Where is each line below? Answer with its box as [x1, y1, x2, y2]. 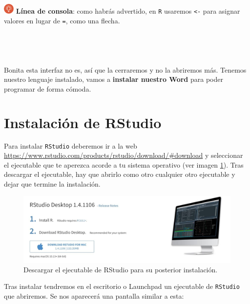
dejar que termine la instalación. [4, 179, 101, 189]
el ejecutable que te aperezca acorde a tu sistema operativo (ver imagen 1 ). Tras [4, 159, 244, 170]
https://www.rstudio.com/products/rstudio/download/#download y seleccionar [4, 150, 243, 160]
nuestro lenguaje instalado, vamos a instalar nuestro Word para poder [4, 74, 223, 84]
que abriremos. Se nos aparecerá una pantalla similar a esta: [4, 290, 184, 301]
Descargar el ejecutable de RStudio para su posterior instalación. [23, 265, 218, 275]
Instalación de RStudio [4, 112, 162, 132]
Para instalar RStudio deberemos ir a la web [4, 140, 137, 151]
